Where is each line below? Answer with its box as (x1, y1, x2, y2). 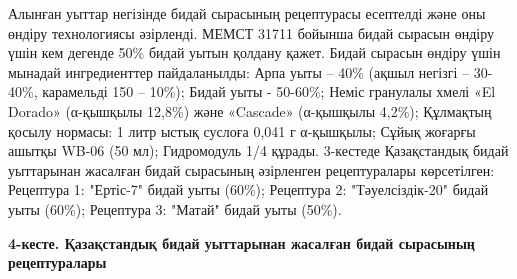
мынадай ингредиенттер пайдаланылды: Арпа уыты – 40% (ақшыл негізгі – (8, 61, 469, 82)
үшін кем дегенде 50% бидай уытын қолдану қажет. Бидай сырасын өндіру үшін (8, 42, 501, 63)
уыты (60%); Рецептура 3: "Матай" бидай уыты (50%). (8, 198, 342, 219)
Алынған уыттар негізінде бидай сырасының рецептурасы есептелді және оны (8, 3, 486, 23)
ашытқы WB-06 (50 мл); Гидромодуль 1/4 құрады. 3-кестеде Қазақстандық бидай (8, 140, 509, 161)
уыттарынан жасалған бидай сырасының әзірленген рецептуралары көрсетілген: (8, 159, 495, 180)
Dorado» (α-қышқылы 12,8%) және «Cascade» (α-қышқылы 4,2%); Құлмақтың (8, 100, 492, 121)
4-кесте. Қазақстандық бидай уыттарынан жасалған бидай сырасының (8, 232, 475, 253)
